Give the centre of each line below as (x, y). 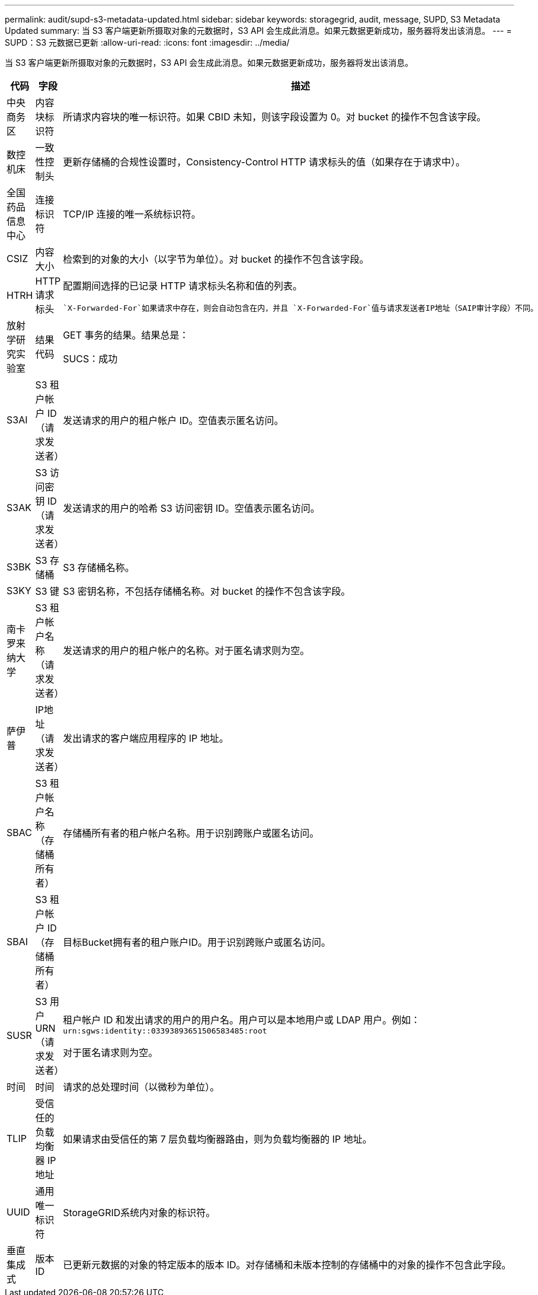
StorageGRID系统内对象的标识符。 (139, 1213)
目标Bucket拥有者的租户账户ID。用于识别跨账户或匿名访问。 (197, 942)
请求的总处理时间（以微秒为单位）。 (141, 1087)
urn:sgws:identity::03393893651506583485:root (165, 1031)
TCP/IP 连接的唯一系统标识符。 (132, 214)
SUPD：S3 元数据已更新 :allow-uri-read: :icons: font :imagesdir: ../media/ (147, 42)
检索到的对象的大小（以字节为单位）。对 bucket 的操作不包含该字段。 (216, 259)
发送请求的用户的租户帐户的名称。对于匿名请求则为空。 (186, 650)
